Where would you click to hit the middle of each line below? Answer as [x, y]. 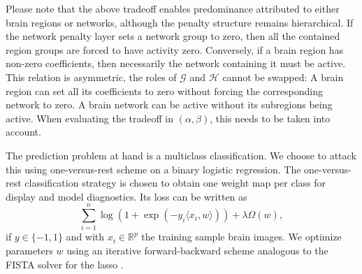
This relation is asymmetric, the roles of [91, 77]
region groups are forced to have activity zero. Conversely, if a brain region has [175, 49]
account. [23, 132]
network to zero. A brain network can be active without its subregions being [169, 104]
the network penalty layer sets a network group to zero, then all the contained [173, 36]
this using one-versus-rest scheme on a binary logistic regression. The [153, 169]
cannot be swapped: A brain [283, 77]
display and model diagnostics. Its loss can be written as [126, 196]
